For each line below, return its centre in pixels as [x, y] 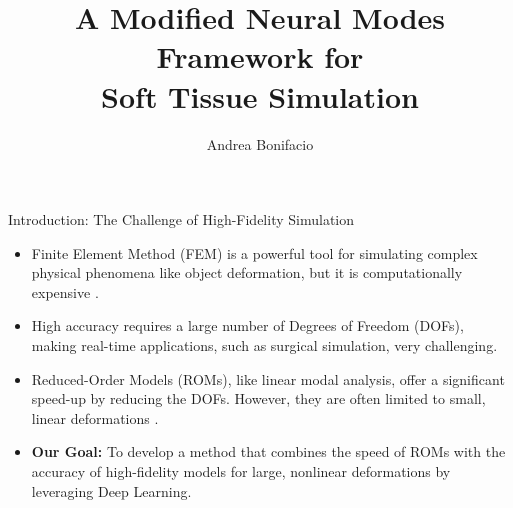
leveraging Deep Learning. [111, 490]
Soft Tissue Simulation [260, 95]
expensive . [65, 291]
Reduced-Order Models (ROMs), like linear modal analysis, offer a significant [268, 378]
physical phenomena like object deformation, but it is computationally [247, 272]
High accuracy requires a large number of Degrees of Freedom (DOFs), [247, 325]
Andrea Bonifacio [260, 143]
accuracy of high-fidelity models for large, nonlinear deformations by [241, 471]
